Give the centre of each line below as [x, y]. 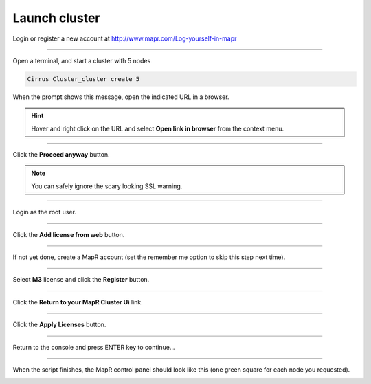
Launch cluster [56, 18]
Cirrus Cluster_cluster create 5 [83, 79]
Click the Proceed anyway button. [61, 155]
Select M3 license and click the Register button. [81, 280]
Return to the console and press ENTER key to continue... [94, 347]
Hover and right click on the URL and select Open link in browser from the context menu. [158, 128]
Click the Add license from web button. [69, 234]
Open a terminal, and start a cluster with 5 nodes [82, 60]
